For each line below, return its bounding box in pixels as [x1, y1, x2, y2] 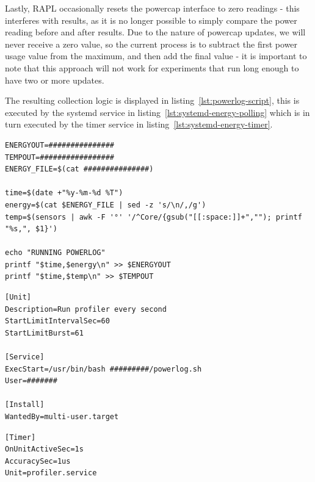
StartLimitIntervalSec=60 [5, 317, 110, 326]
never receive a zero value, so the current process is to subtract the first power [5, 37, 298, 50]
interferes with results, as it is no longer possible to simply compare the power [5, 13, 297, 26]
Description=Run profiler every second [5, 304, 167, 314]
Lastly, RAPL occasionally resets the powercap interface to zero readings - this [5, 2, 300, 14]
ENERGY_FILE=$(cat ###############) [5, 165, 154, 174]
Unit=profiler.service [5, 469, 97, 478]
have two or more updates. [5, 73, 104, 86]
